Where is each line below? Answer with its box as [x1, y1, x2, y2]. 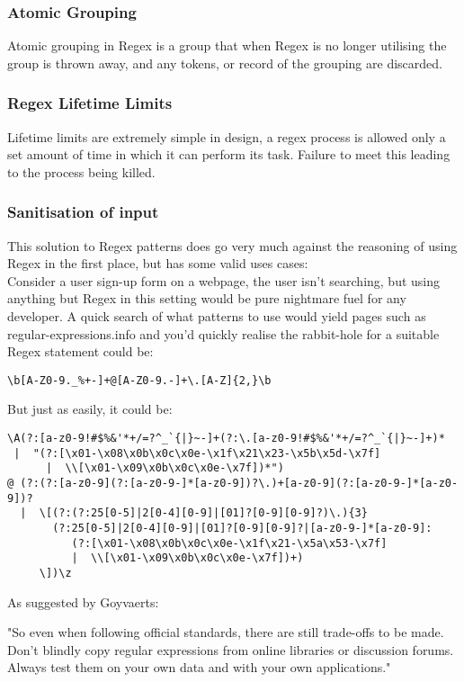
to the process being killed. [7, 162, 156, 181]
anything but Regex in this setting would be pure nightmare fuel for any [7, 289, 406, 308]
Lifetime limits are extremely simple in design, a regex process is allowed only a [7, 127, 446, 146]
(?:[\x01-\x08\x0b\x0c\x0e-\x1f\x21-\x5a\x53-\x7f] [71, 536, 388, 550]
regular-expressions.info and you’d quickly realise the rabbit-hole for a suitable [7, 324, 440, 343]
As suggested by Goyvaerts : [7, 592, 159, 611]
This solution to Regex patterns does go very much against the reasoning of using [7, 236, 458, 255]
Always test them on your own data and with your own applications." [7, 658, 391, 677]
